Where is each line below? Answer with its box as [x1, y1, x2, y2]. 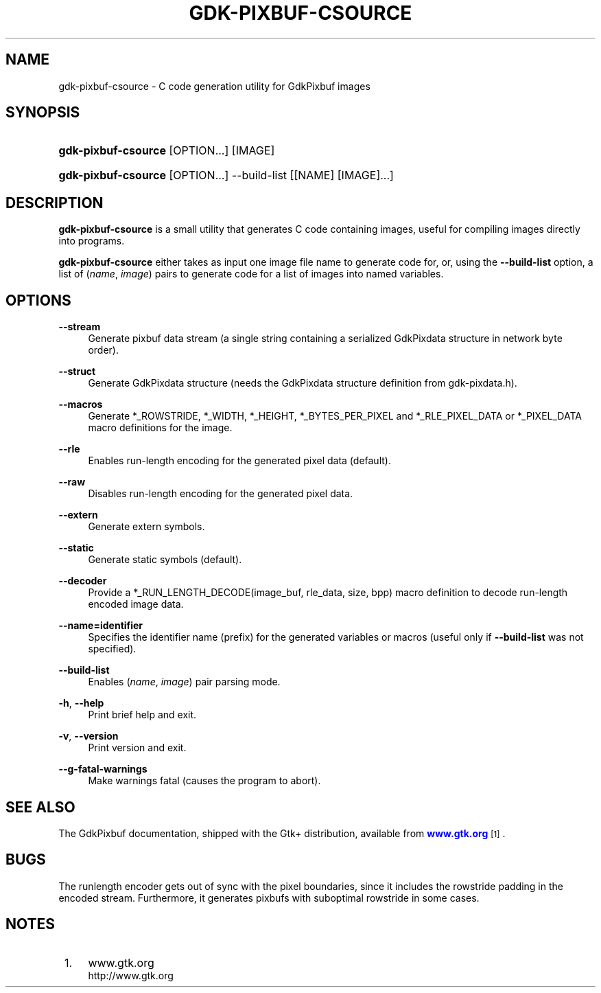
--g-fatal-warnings [58, 763, 148, 775]
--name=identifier [58, 619, 143, 632]
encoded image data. [88, 598, 184, 610]
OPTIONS [5, 291, 71, 309]
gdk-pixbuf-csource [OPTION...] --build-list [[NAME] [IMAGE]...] [58, 168, 394, 183]
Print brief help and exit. [88, 709, 197, 721]
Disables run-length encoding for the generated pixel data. [88, 488, 353, 500]
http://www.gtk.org [88, 969, 174, 981]
